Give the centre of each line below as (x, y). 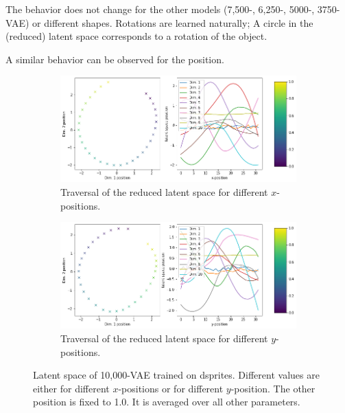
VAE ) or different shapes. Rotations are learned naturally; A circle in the (159, 22)
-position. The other (273, 388)
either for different (71, 388)
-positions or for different (171, 388)
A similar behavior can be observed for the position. (115, 59)
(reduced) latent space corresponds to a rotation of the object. (136, 36)
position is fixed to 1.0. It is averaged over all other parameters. (167, 402)
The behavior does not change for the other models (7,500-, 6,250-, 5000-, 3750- (173, 9)
